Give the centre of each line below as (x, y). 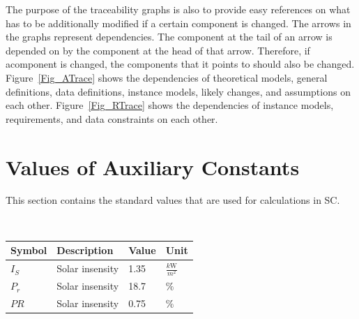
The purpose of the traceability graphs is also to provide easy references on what (178, 9)
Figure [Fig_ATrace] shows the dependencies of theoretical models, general (167, 77)
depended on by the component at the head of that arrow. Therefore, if (158, 50)
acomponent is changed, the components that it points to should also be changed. (180, 64)
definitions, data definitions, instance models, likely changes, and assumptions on (178, 91)
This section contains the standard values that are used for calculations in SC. (173, 200)
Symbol (29, 250)
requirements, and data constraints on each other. (112, 118)
